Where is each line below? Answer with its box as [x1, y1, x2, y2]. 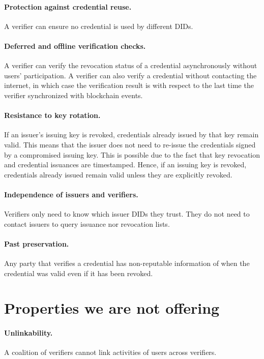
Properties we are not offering [4, 297, 220, 318]
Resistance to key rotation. [4, 110, 101, 121]
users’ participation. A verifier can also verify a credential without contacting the [4, 70, 257, 80]
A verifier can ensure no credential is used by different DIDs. [4, 20, 193, 31]
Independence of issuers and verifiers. [4, 189, 138, 199]
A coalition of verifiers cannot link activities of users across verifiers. [4, 347, 217, 357]
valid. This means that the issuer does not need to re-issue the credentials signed [4, 139, 256, 149]
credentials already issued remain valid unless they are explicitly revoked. [4, 169, 232, 179]
